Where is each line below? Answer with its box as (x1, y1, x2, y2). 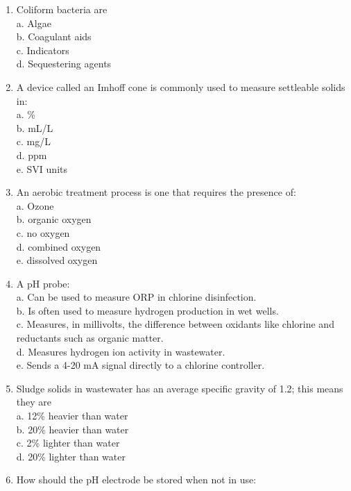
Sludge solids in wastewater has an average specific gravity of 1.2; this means (16, 381, 343, 395)
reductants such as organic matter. (16, 331, 164, 345)
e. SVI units (16, 161, 67, 176)
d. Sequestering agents (16, 56, 112, 71)
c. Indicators (16, 42, 69, 57)
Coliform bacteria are (16, 2, 108, 16)
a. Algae (16, 15, 51, 30)
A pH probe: (16, 276, 70, 290)
